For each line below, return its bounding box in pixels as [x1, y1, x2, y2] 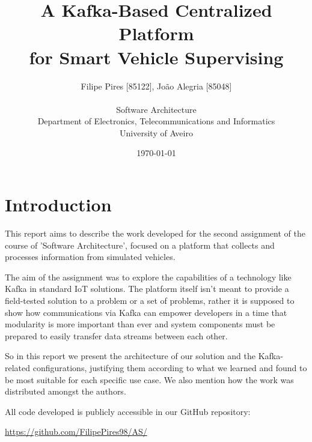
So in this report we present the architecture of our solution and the [5, 350, 255, 362]
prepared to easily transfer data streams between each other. [5, 329, 228, 342]
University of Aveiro [120, 126, 193, 139]
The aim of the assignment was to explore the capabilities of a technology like [5, 270, 292, 283]
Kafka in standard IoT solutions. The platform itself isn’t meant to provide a [5, 282, 289, 295]
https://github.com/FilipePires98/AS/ [5, 425, 147, 438]
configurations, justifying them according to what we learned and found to [32, 361, 307, 374]
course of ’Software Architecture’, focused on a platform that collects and [5, 238, 275, 251]
